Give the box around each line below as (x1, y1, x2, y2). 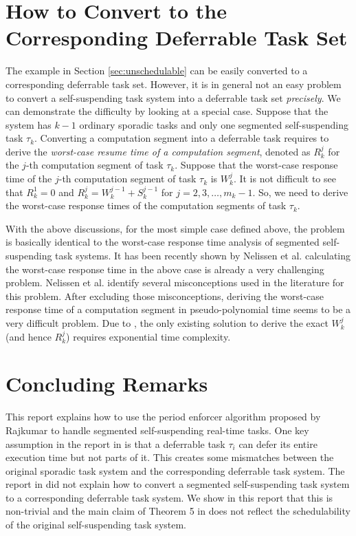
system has (5, 117, 52, 131)
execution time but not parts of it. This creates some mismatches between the (5, 450, 334, 464)
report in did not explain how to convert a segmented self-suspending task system (5, 477, 350, 491)
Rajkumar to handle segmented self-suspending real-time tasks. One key (5, 422, 309, 437)
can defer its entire (238, 436, 318, 451)
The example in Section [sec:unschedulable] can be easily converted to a (5, 63, 308, 78)
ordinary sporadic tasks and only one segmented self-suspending (79, 117, 348, 131)
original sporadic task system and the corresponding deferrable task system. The (5, 463, 345, 478)
